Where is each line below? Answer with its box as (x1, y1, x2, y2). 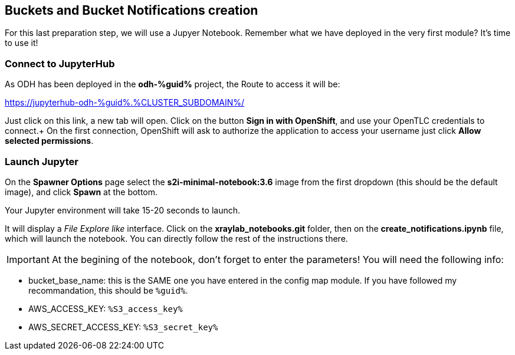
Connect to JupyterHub (5, 57, 115, 70)
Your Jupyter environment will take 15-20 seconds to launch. (5, 205, 240, 215)
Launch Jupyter (5, 155, 78, 167)
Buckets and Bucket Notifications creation (5, 3, 258, 18)
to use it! (5, 38, 38, 48)
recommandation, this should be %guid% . (28, 285, 188, 295)
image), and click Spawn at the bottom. (5, 186, 158, 197)
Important (6, 253, 50, 265)
